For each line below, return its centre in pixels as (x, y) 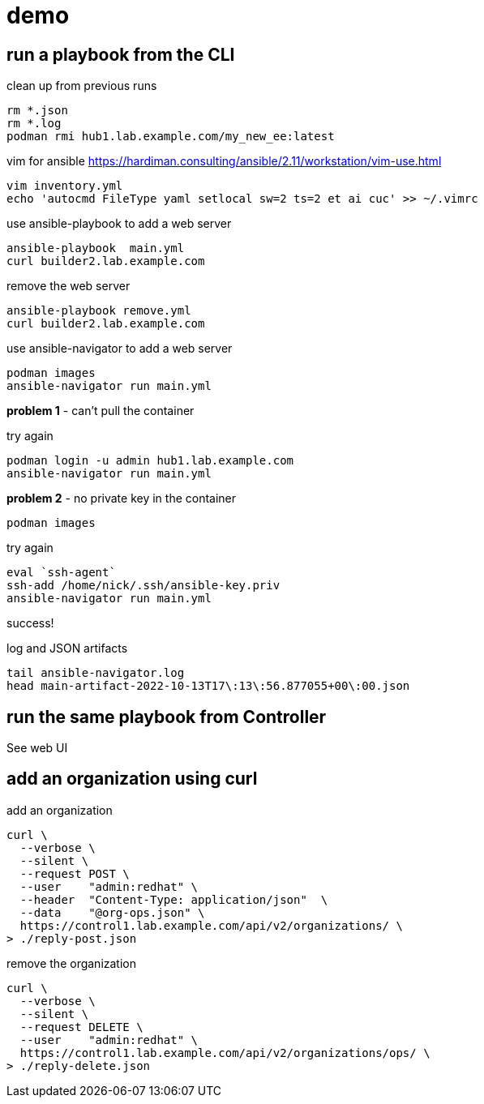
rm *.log (34, 124)
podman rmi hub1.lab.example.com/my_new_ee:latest (171, 137)
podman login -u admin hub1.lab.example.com (150, 461)
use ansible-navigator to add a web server (120, 349)
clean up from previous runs (82, 86)
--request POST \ (75, 873)
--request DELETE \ (81, 1027)
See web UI (37, 748)
